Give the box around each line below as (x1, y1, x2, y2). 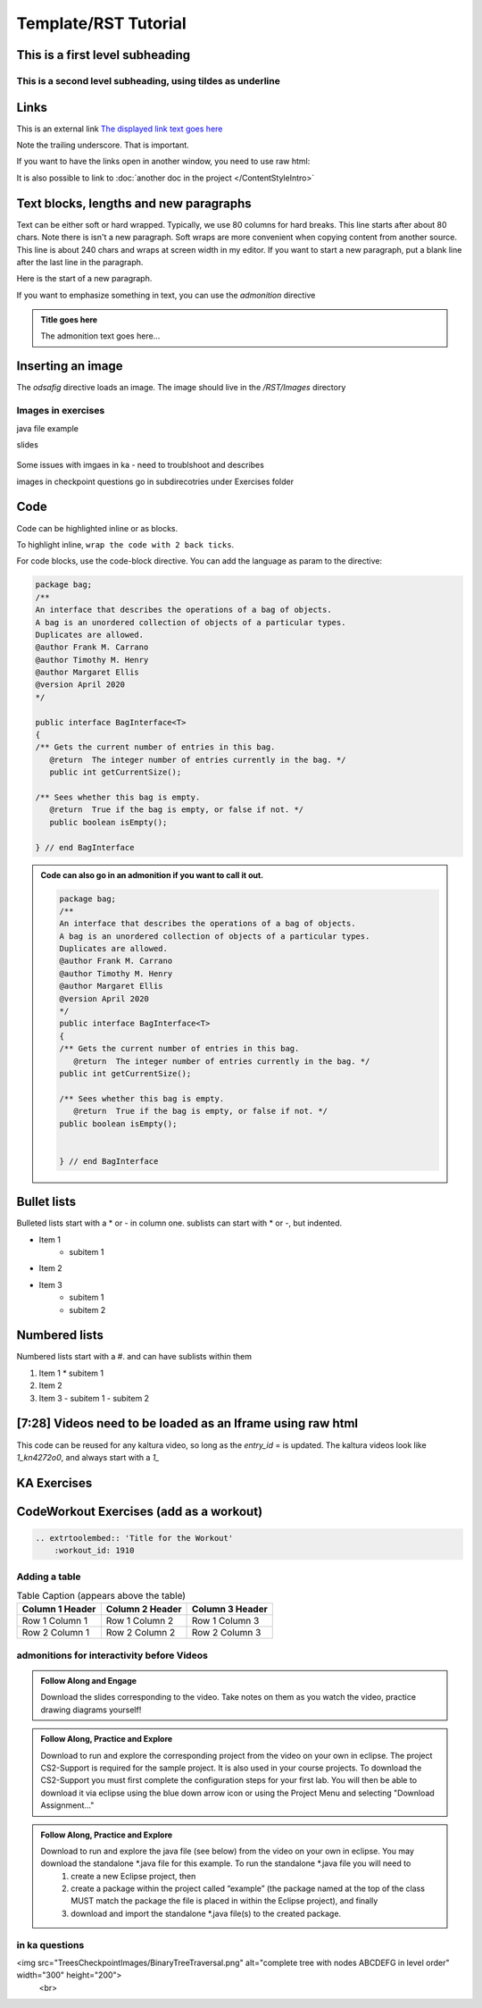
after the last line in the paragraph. (16, 256, 144, 267)
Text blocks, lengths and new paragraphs (16, 196, 252, 211)
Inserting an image (16, 358, 123, 374)
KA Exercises (16, 1475, 93, 1491)
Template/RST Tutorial (16, 13, 187, 33)
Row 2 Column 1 (21, 1627, 90, 1639)
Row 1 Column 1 (21, 1615, 88, 1627)
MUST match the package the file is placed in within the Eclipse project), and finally (71, 1895, 378, 1906)
